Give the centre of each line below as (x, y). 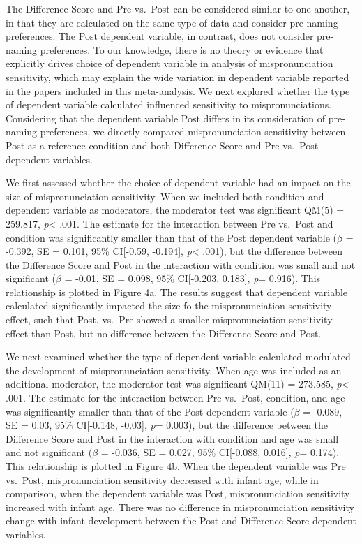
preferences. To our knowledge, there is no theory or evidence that (182, 49)
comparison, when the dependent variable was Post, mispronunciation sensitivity (178, 493)
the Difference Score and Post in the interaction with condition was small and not (181, 264)
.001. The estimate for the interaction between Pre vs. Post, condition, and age (175, 398)
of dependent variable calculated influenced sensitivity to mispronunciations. (169, 104)
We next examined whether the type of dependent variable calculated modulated (178, 356)
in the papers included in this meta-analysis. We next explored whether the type (178, 90)
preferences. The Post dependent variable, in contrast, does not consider (160, 36)
